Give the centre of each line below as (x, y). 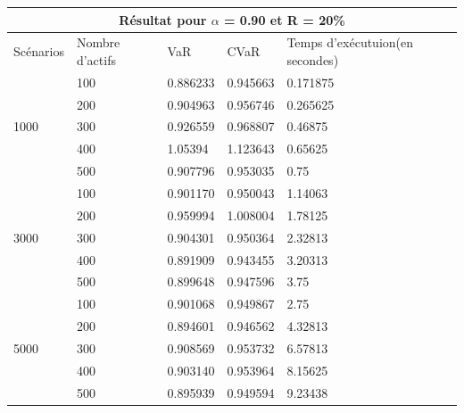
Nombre (98, 42)
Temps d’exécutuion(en (350, 42)
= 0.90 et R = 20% (284, 19)
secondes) (313, 59)
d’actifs (96, 59)
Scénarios (39, 51)
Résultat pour (163, 19)
